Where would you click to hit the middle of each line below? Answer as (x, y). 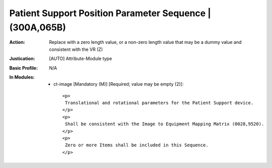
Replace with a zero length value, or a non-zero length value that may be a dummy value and (145, 42)
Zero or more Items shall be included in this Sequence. (137, 145)
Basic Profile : (23, 68)
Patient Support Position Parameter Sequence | (110, 13)
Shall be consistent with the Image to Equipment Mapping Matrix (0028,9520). (164, 124)
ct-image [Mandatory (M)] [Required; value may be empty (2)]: (119, 84)
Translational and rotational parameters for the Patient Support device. (159, 103)
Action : (17, 42)
